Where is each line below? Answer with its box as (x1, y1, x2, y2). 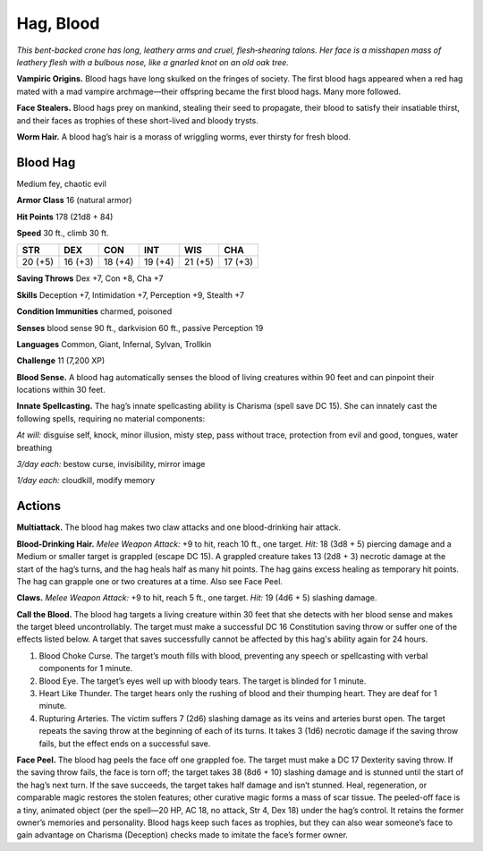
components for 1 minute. (38, 663, 133, 674)
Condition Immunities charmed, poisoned (16, 306, 173, 317)
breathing (16, 442, 53, 453)
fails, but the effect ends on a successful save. (38, 738, 211, 749)
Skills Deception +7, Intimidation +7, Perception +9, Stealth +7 (16, 289, 245, 300)
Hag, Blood (16, 13, 100, 33)
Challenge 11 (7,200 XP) (16, 355, 106, 366)
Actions (16, 498, 62, 514)
